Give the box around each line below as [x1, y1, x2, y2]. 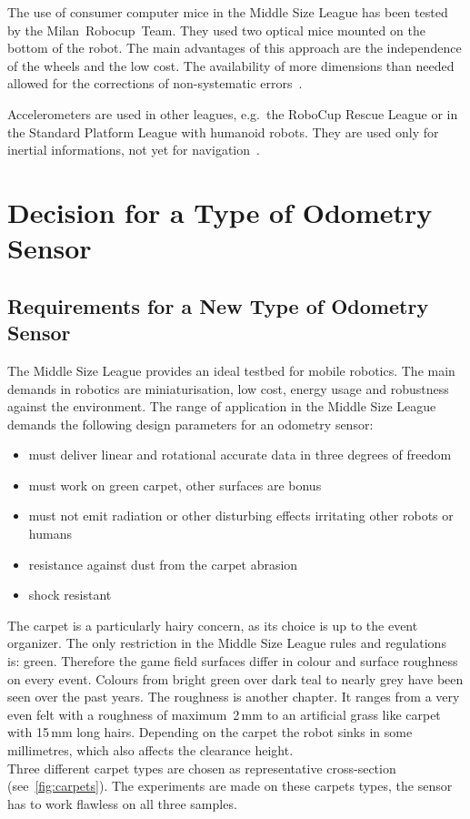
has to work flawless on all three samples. [7, 794, 237, 813]
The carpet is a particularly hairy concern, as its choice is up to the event [7, 615, 418, 634]
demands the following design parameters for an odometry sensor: [7, 414, 374, 433]
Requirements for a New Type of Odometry [7, 291, 429, 319]
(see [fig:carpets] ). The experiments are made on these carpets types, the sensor [7, 776, 453, 795]
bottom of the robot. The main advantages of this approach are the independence [7, 38, 462, 57]
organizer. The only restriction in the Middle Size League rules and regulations [7, 633, 446, 652]
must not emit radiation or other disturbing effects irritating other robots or [28, 506, 454, 525]
